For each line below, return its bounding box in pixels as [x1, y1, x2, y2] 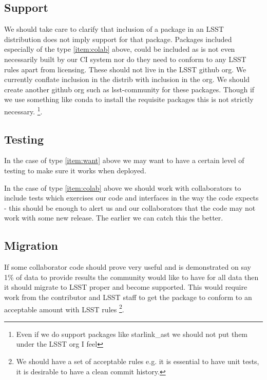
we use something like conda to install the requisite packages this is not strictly [4, 94, 254, 105]
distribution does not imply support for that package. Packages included [4, 33, 232, 44]
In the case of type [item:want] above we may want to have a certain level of [4, 155, 244, 166]
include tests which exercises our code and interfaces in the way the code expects [4, 192, 259, 203]
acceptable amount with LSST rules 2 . [4, 302, 124, 314]
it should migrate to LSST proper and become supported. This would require [4, 282, 247, 292]
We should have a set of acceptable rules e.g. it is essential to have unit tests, [16, 355, 259, 366]
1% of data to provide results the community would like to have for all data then [4, 271, 259, 282]
